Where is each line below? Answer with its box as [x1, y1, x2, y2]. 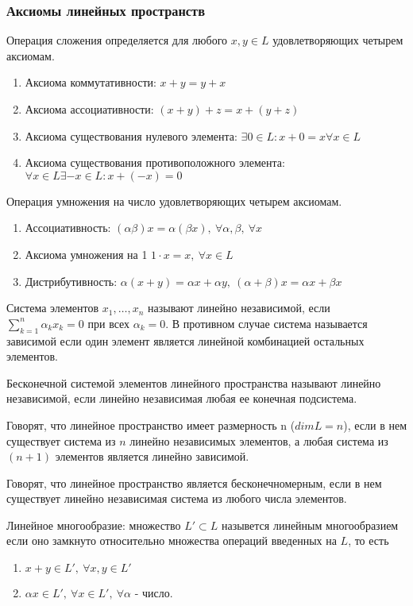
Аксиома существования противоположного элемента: [25, 154, 285, 171]
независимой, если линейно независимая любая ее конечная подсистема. [6, 390, 357, 407]
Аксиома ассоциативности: [25, 101, 154, 117]
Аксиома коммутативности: [25, 74, 156, 91]
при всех [87, 315, 130, 331]
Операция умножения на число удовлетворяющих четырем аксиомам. [6, 192, 342, 209]
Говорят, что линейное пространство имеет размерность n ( [6, 416, 295, 433]
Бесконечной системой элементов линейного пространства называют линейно [6, 374, 381, 391]
